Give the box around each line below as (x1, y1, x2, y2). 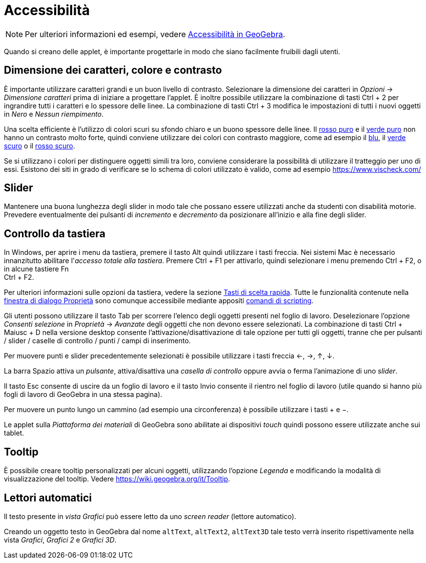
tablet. (4, 429, 24, 438)
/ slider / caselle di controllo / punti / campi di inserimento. (4, 336, 191, 345)
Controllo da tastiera (4, 227, 105, 240)
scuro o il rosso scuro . (4, 141, 75, 150)
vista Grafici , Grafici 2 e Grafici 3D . (4, 535, 117, 544)
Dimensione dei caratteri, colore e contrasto (4, 64, 222, 77)
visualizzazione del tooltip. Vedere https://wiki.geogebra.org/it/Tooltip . (4, 475, 230, 483)
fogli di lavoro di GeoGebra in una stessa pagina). (4, 390, 162, 399)
